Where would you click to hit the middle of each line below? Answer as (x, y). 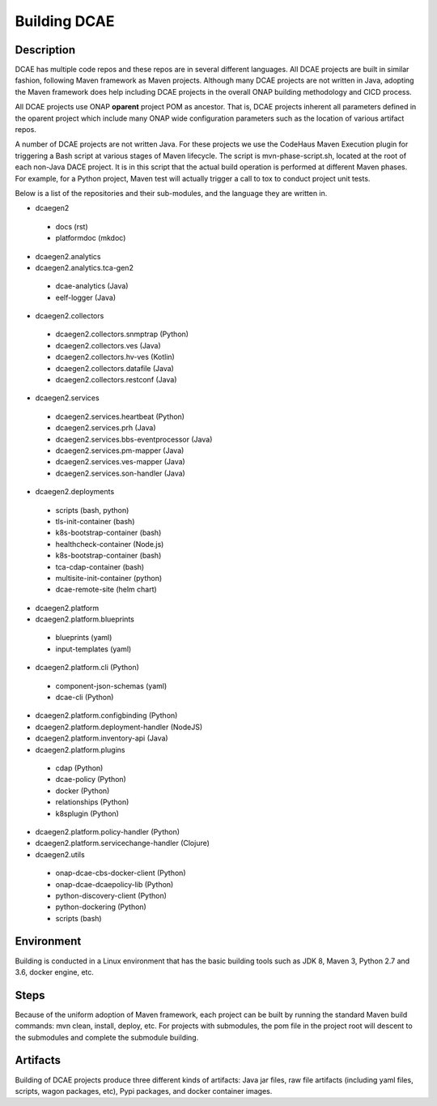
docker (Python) (83, 791)
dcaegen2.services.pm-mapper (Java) (120, 451)
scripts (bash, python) (92, 510)
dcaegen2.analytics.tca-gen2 (84, 267)
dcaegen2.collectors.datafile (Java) (115, 368)
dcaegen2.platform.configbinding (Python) (106, 715)
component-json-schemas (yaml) (111, 685)
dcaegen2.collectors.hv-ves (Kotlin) (115, 357)
